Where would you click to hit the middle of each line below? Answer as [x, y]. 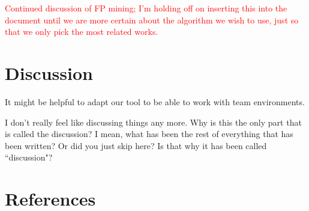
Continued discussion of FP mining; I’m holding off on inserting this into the [146, 8]
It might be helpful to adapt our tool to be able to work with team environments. [155, 101]
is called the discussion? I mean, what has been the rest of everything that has [149, 134]
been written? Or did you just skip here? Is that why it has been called [136, 145]
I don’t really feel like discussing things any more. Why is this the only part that [153, 122]
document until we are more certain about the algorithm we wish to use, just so [152, 20]
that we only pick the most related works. [82, 32]
